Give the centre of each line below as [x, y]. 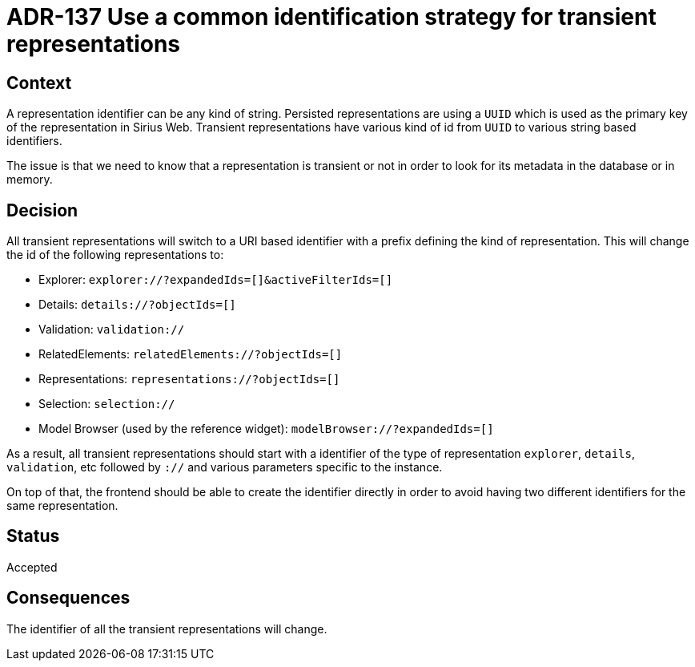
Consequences [68, 598]
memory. [30, 180]
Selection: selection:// [107, 404]
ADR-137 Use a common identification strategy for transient [331, 17]
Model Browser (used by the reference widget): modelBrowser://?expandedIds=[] [266, 429]
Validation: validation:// [112, 329]
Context [39, 83]
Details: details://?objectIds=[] [137, 305]
